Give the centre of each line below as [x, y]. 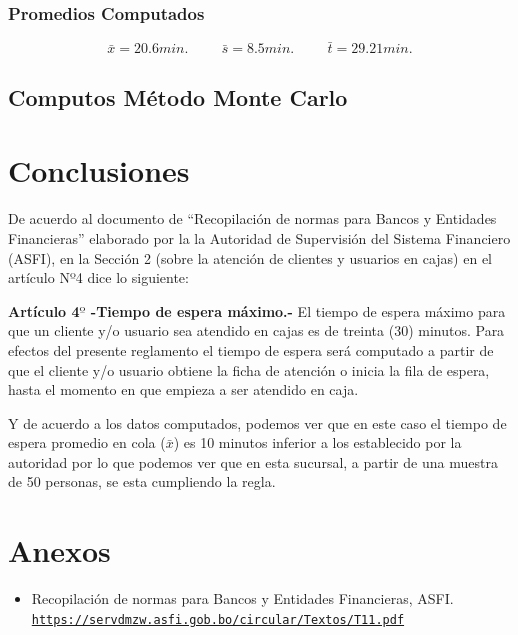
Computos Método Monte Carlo [178, 96]
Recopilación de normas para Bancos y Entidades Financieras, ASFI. [242, 598]
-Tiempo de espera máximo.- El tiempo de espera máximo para [298, 310]
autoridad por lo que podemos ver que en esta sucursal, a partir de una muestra [253, 461]
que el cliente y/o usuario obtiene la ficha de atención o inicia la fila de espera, [249, 369]
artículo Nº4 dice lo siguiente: [98, 277]
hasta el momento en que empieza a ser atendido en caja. [183, 389]
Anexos [59, 550]
